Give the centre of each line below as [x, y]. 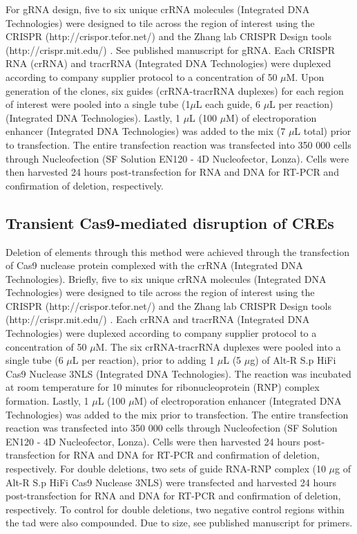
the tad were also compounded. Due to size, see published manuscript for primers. [179, 523]
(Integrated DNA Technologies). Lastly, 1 [93, 117]
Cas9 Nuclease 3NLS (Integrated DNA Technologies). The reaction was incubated [178, 373]
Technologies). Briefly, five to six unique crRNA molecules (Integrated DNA [166, 278]
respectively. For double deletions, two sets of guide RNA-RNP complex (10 [166, 469]
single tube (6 [35, 360]
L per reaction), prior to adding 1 [143, 360]
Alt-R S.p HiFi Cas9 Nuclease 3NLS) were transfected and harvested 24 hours [171, 482]
